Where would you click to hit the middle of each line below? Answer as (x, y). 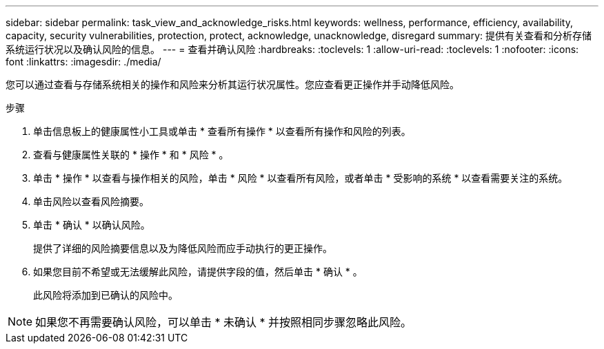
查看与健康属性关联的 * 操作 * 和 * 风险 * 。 (131, 155)
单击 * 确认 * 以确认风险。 (92, 225)
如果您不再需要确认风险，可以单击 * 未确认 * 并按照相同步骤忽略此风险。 (224, 322)
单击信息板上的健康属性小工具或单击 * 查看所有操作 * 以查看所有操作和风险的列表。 (222, 131)
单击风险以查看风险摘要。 (91, 201)
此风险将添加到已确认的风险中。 (105, 295)
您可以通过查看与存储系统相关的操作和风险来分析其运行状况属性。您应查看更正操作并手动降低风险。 (232, 84)
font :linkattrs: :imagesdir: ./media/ (83, 62)
